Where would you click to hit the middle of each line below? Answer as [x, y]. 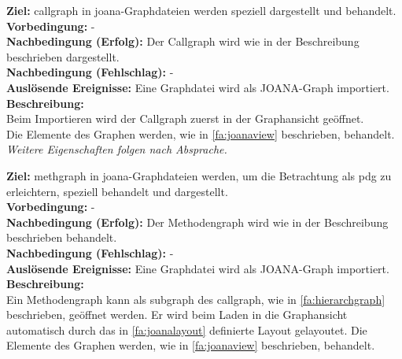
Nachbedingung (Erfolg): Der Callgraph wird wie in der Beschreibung [183, 41]
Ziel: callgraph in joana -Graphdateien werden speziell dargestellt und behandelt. [201, 10]
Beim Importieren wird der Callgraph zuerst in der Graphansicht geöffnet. [185, 118]
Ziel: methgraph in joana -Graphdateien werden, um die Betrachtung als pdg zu [199, 175]
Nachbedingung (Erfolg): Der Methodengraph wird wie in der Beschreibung [197, 222]
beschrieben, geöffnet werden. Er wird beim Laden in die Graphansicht [177, 315]
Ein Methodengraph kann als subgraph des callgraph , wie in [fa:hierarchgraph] [196, 299]
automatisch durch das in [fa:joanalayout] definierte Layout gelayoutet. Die [187, 329]
